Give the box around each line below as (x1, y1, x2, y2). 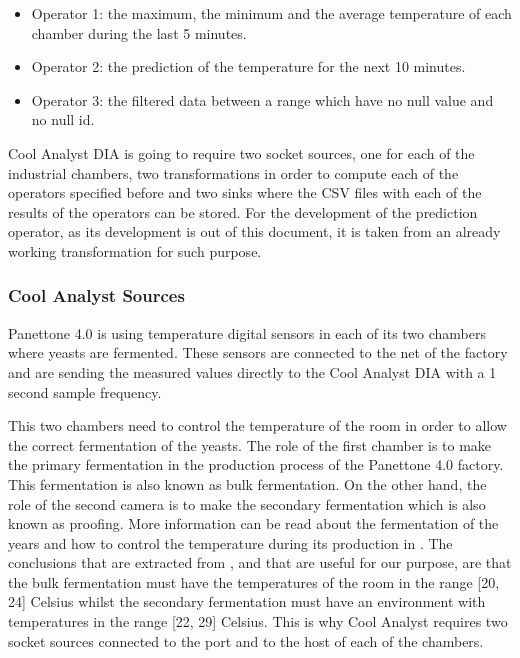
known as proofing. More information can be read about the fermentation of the (8, 513, 499, 534)
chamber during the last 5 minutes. (31, 22, 247, 43)
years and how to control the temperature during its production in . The (8, 532, 453, 553)
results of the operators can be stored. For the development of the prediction (8, 201, 478, 222)
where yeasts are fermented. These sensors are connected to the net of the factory (8, 342, 508, 363)
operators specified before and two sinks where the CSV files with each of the (8, 182, 482, 203)
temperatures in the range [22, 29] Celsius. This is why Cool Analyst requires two (8, 611, 508, 632)
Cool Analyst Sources (8, 283, 185, 308)
